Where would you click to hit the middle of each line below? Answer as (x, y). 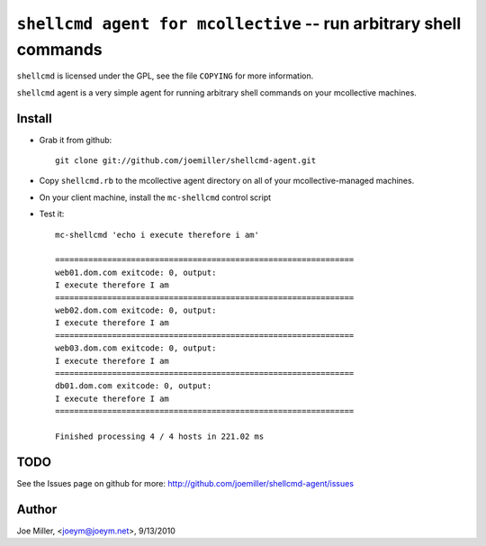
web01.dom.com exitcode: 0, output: (136, 272)
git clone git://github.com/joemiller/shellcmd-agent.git (186, 161)
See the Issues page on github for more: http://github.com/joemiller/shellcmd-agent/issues (185, 483)
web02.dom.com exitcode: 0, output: (136, 310)
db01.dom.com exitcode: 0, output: (134, 386)
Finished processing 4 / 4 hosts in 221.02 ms (160, 436)
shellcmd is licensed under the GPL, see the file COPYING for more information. (165, 76)
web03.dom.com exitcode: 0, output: (136, 348)
